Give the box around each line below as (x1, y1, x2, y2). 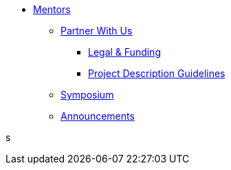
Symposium (60, 89, 114, 100)
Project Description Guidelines (88, 67, 225, 79)
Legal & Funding (88, 46, 161, 58)
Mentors (33, 3, 71, 15)
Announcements (60, 110, 135, 122)
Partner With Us (60, 25, 133, 36)
